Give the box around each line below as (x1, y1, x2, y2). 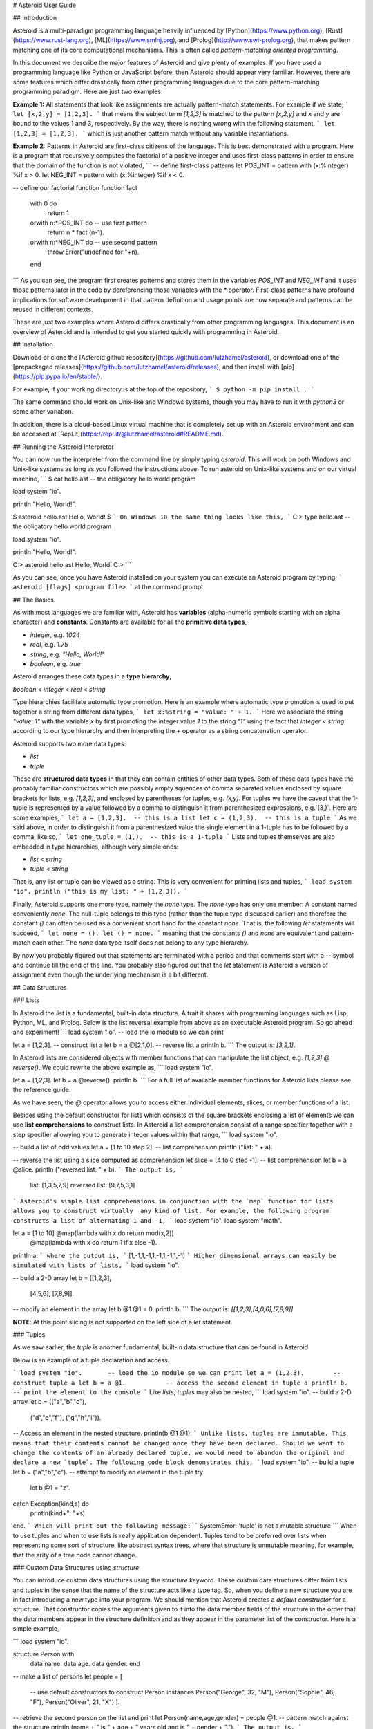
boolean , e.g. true (30, 660, 81, 668)
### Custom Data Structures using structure (12, 1563, 140, 1571)
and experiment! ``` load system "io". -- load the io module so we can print (12, 1028, 224, 1037)
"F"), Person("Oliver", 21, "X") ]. (30, 1698, 120, 1706)
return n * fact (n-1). (47, 228, 104, 237)
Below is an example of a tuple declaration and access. (12, 1356, 170, 1364)
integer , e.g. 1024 (30, 630, 80, 639)
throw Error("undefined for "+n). (47, 248, 140, 256)
